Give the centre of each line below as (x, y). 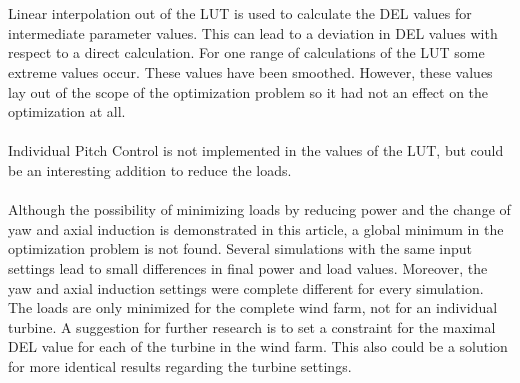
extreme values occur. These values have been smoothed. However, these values (250, 71)
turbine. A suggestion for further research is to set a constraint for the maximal (252, 326)
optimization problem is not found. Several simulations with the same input (240, 248)
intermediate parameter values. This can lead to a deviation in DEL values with (253, 32)
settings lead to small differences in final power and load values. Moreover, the (248, 267)
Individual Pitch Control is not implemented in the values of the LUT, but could (256, 150)
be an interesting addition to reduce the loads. (150, 169)
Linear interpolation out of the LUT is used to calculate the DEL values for (240, 13)
